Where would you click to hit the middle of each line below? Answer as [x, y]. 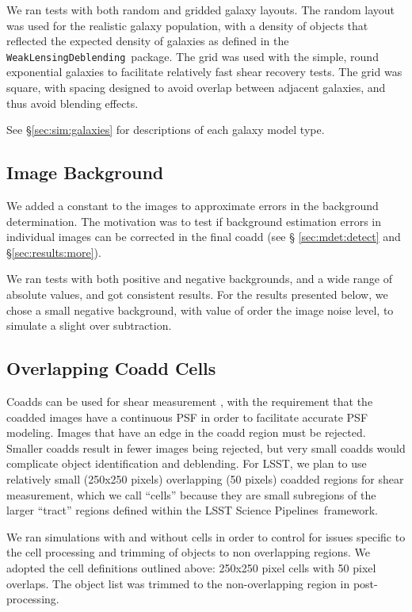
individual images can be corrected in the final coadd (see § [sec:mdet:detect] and [204, 237]
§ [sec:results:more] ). [54, 252]
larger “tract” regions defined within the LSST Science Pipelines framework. [193, 510]
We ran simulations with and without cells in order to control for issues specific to [206, 536]
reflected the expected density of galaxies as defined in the [148, 41]
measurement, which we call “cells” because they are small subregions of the [191, 494]
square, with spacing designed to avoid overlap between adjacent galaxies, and [196, 88]
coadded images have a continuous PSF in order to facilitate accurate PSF [187, 417]
